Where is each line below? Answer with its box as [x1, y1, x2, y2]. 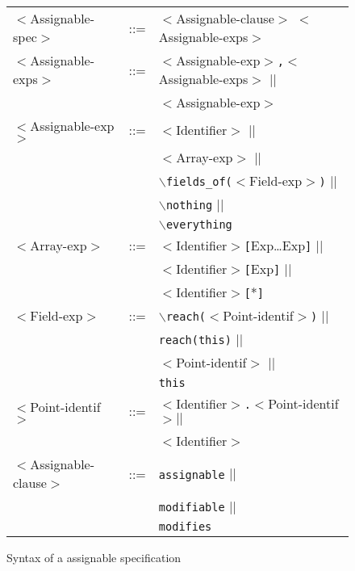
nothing [165, 199, 213, 212]
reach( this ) [158, 334, 232, 346]
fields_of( [165, 175, 232, 188]
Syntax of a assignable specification [6, 549, 182, 565]
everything [165, 218, 232, 231]
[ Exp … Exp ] [244, 236, 312, 254]
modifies [158, 520, 212, 533]
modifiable [158, 501, 225, 514]
